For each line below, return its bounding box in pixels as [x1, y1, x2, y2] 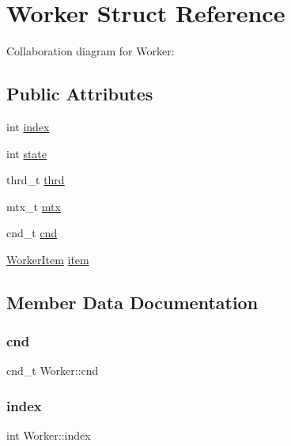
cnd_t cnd [6, 225, 58, 241]
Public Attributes [6, 81, 153, 106]
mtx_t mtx [6, 198, 61, 214]
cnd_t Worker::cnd [6, 362, 99, 379]
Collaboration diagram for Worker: [6, 43, 175, 59]
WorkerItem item [6, 251, 89, 267]
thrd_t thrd [6, 172, 65, 188]
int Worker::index [6, 427, 91, 444]
